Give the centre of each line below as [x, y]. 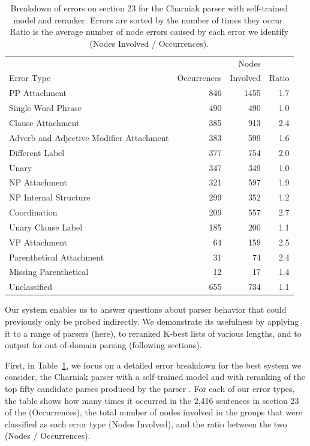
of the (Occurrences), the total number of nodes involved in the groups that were [154, 412]
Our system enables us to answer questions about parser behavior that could [146, 309]
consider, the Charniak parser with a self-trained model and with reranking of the [155, 377]
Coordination [33, 212]
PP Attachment [38, 93]
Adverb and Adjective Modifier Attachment [89, 137]
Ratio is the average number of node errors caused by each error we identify [149, 32]
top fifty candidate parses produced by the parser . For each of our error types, [150, 388]
